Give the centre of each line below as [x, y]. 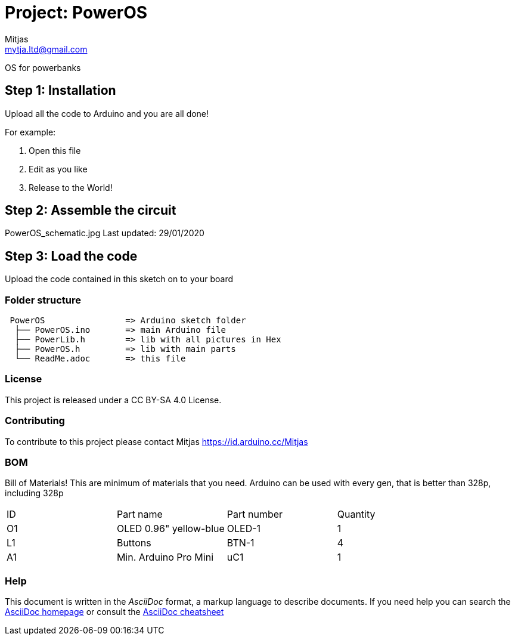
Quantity [356, 514]
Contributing [35, 421]
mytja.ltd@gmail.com [46, 49]
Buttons [134, 543]
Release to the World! [71, 187]
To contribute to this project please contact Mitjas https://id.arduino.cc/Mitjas [156, 441]
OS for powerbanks [43, 67]
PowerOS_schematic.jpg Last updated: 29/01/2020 [105, 233]
